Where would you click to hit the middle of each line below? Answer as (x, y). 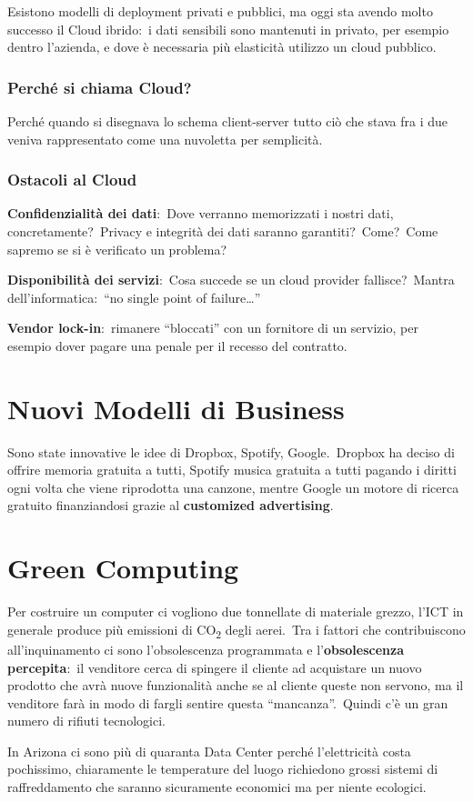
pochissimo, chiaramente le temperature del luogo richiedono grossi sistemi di (223, 769)
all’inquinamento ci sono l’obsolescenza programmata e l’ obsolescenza (206, 649)
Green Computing (123, 568)
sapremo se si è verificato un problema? (117, 249)
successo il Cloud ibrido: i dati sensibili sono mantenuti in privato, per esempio (228, 29)
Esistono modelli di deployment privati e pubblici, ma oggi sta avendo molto (220, 11)
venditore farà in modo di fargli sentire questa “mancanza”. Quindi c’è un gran (228, 702)
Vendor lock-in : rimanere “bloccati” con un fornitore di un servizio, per (213, 328)
